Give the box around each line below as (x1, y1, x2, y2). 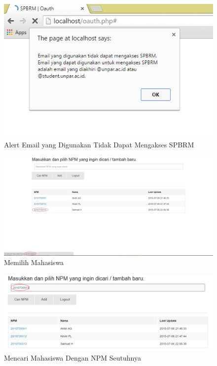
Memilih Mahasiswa (4, 257, 64, 268)
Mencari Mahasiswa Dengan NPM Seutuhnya (4, 353, 141, 363)
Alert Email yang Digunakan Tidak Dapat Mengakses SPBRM (4, 139, 194, 149)
